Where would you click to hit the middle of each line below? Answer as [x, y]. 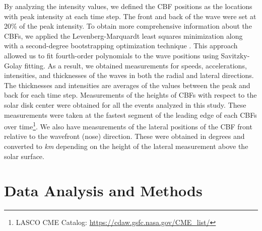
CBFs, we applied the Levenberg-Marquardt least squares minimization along [123, 35]
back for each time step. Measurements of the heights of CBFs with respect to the [130, 95]
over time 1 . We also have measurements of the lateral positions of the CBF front [128, 126]
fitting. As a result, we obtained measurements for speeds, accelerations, [136, 65]
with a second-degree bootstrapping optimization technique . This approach [121, 46]
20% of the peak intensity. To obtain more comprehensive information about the [128, 26]
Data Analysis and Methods [103, 190]
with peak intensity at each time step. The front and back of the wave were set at [130, 16]
